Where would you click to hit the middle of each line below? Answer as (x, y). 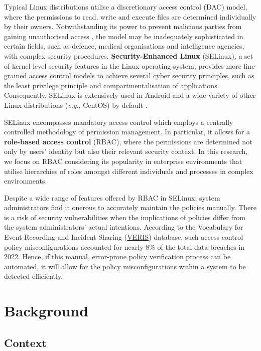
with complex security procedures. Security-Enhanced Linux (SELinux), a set (129, 55)
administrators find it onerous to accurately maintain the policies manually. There (130, 207)
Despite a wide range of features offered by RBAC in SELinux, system (112, 197)
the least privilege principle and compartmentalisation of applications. (112, 85)
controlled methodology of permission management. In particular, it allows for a (127, 132)
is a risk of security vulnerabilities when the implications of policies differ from (125, 217)
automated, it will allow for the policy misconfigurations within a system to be (125, 266)
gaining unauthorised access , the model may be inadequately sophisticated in (124, 36)
